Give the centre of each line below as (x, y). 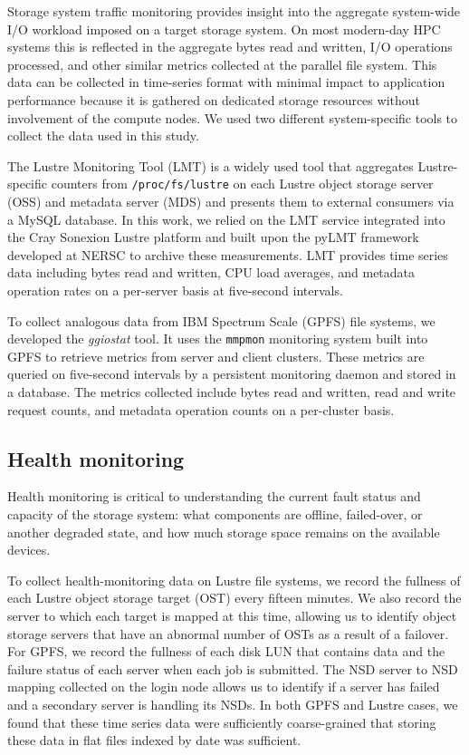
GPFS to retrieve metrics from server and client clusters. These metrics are (216, 356)
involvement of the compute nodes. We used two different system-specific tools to (233, 117)
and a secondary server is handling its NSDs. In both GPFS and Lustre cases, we (233, 704)
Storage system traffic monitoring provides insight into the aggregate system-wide (234, 11)
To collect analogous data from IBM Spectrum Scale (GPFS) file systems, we (221, 320)
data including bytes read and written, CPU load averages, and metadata (211, 272)
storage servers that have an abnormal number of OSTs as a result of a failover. (228, 633)
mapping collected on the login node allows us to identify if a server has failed (224, 687)
